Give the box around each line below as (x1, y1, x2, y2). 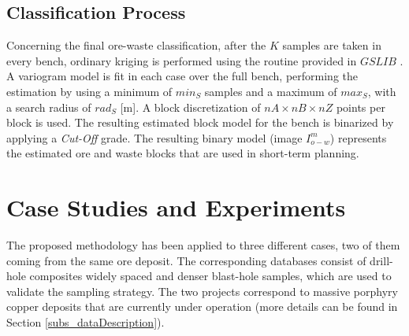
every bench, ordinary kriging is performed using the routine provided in (6, 52, 357, 68)
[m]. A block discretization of (120, 98, 261, 115)
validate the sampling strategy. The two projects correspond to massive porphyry (6, 282, 398, 299)
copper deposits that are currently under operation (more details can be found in (6, 298, 398, 315)
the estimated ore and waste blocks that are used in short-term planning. (6, 145, 359, 161)
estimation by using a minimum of (6, 83, 173, 99)
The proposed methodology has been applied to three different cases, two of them (6, 237, 400, 253)
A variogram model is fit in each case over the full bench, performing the (6, 68, 358, 84)
